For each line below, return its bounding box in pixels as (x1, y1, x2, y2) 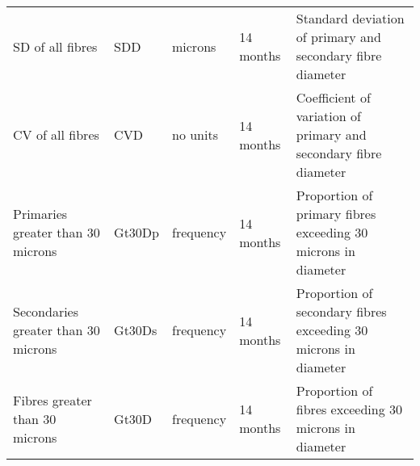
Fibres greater (13, 390, 92, 409)
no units (171, 125, 218, 144)
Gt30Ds (114, 321, 157, 339)
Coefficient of (296, 88, 371, 107)
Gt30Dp (114, 223, 159, 241)
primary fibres (296, 204, 376, 223)
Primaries (13, 204, 68, 223)
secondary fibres (296, 302, 387, 321)
